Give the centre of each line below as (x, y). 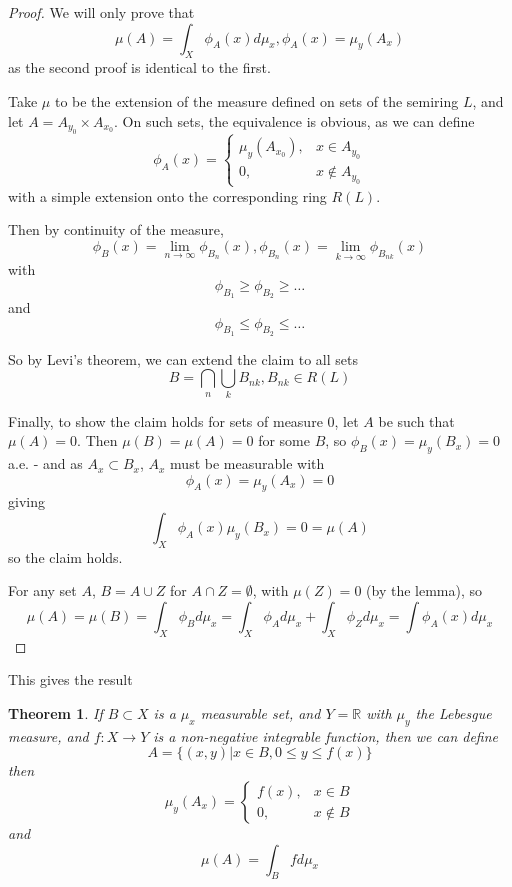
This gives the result (70, 679)
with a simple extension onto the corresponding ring (167, 195)
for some (284, 440)
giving (26, 501)
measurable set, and (260, 713)
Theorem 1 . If (55, 713)
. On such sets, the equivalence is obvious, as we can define (294, 120)
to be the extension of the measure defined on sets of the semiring (256, 100)
